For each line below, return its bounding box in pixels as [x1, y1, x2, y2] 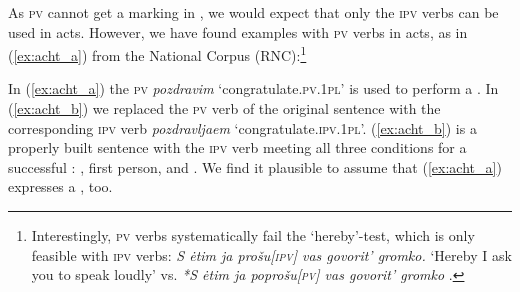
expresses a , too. [8, 176, 113, 197]
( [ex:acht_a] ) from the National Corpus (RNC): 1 [8, 42, 307, 65]
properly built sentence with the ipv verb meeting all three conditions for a [8, 137, 467, 158]
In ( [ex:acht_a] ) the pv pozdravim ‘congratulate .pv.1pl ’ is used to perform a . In [8, 78, 499, 99]
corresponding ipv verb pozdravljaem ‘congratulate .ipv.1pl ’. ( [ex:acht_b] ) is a [8, 117, 477, 138]
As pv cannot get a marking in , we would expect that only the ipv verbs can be [8, 2, 499, 22]
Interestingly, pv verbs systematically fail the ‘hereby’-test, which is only [31, 225, 475, 245]
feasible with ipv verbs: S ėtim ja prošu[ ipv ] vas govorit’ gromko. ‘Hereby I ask [31, 244, 512, 265]
